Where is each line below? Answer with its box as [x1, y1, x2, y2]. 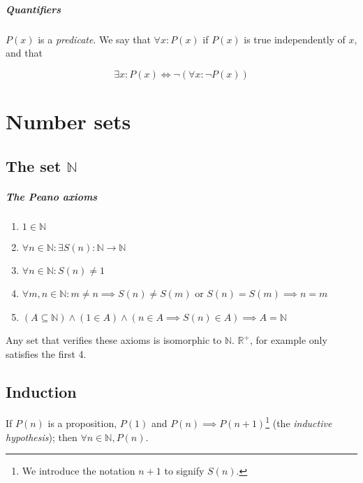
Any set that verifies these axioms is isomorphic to [6, 333, 222, 347]
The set [6, 154, 61, 176]
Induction [6, 380, 77, 402]
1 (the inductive [265, 414, 332, 431]
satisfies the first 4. [6, 346, 87, 361]
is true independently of [244, 31, 346, 46]
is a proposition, [47, 416, 117, 431]
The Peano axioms [6, 189, 98, 203]
